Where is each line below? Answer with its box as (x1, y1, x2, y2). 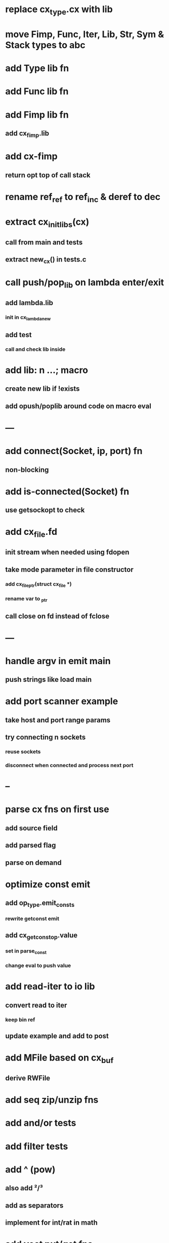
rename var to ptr (5, 595, 48, 603)
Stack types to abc (5, 39, 86, 51)
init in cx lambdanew (5, 314, 51, 322)
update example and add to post (5, 1032, 109, 1040)
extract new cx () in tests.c (5, 255, 87, 265)
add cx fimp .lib (5, 129, 50, 139)
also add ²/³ (5, 1184, 43, 1192)
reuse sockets (5, 748, 41, 755)
